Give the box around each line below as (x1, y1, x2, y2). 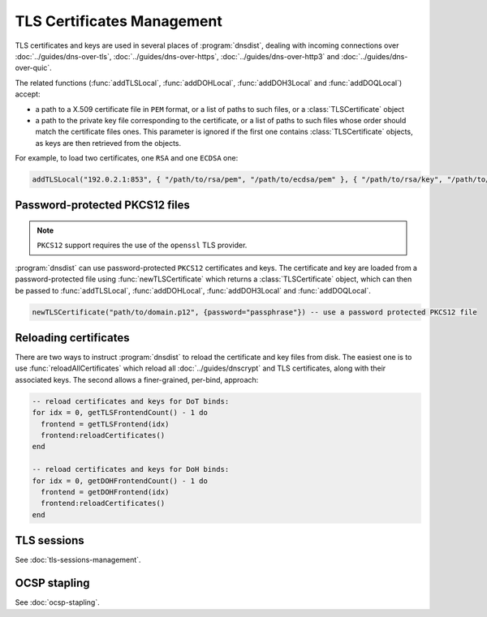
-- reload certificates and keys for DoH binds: (32, 465, 230, 474)
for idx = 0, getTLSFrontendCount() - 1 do (32, 408, 209, 418)
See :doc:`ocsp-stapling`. (15, 598, 101, 607)
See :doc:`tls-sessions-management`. (15, 555, 141, 565)
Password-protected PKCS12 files (15, 199, 190, 212)
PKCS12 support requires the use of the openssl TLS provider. (37, 240, 248, 251)
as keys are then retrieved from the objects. (35, 138, 182, 148)
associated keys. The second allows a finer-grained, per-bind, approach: (15, 375, 259, 384)
